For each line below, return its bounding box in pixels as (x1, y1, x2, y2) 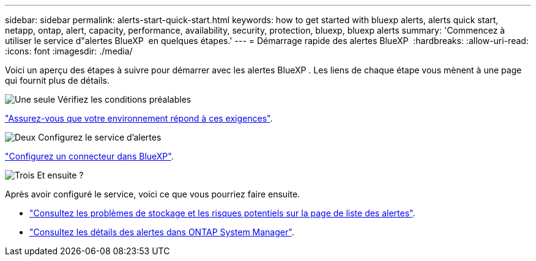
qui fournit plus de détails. (5, 75, 110, 86)
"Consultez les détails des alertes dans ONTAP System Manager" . (29, 227, 294, 237)
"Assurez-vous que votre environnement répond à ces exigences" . (5, 113, 273, 123)
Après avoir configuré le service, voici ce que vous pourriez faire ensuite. (5, 189, 300, 199)
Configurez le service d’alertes (38, 132, 162, 142)
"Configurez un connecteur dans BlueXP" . (5, 151, 174, 161)
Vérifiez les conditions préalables (58, 94, 192, 105)
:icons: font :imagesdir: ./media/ (5, 46, 133, 56)
